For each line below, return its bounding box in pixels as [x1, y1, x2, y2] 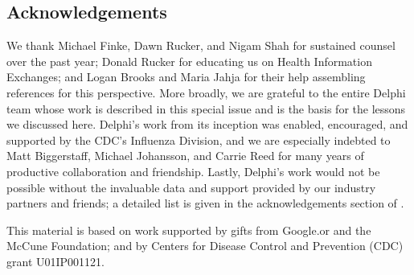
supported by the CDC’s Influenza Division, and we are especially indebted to [6, 131, 391, 148]
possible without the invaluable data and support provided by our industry [6, 179, 376, 195]
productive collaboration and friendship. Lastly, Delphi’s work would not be [6, 162, 380, 179]
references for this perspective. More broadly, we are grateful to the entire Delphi [6, 84, 406, 101]
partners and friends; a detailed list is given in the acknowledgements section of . [6, 195, 404, 211]
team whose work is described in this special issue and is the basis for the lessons [6, 100, 406, 117]
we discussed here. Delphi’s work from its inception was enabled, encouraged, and [6, 116, 408, 133]
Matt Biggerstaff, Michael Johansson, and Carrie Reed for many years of [6, 147, 364, 164]
